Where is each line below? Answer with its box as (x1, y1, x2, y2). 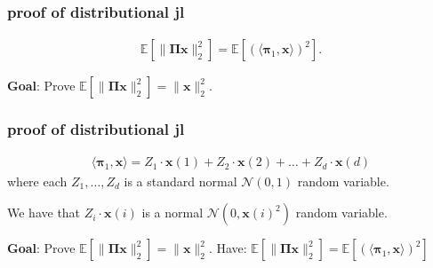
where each (7, 171, 68, 190)
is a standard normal (124, 171, 237, 190)
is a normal (141, 203, 204, 222)
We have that (7, 203, 81, 222)
